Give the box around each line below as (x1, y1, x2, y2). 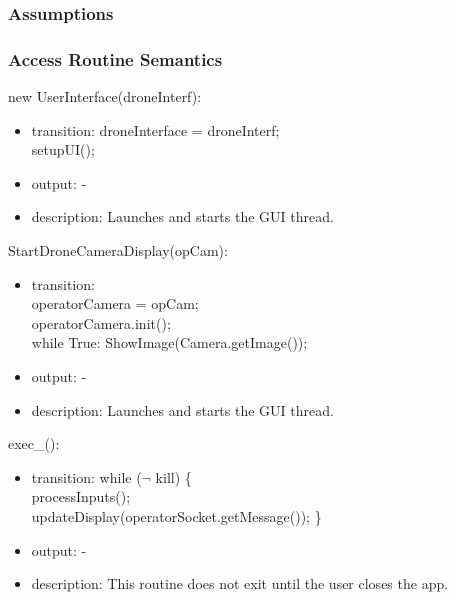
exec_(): (8, 433, 60, 454)
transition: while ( (31, 466, 142, 487)
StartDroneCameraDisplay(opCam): (8, 240, 228, 261)
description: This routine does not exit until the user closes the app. (31, 573, 449, 594)
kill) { (155, 466, 192, 487)
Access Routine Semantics (8, 46, 223, 71)
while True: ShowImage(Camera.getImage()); (31, 332, 308, 353)
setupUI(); (31, 139, 95, 160)
